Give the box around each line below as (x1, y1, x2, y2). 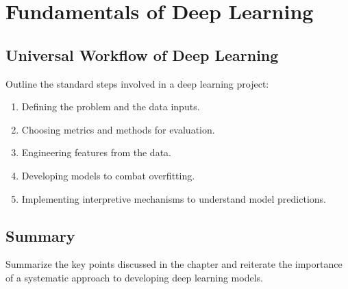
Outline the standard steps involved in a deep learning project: (5, 76, 269, 90)
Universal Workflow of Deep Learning (5, 44, 279, 65)
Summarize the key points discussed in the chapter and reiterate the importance (5, 257, 343, 271)
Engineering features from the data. (21, 145, 171, 160)
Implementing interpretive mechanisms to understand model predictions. (21, 191, 326, 205)
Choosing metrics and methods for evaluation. (21, 122, 215, 136)
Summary (5, 225, 75, 246)
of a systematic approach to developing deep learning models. (5, 270, 263, 284)
